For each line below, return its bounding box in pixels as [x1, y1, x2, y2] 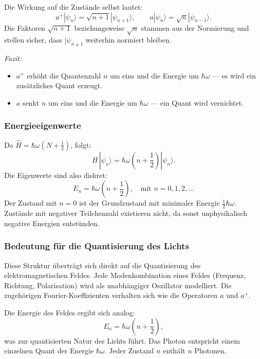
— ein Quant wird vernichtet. [151, 97, 244, 108]
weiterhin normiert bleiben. [85, 34, 172, 45]
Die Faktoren [4, 23, 45, 33]
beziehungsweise [74, 23, 125, 33]
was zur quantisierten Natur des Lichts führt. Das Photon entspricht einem [4, 335, 240, 346]
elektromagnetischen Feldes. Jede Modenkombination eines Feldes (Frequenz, [4, 270, 246, 281]
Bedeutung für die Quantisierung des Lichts [4, 240, 189, 252]
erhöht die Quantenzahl [27, 70, 101, 81]
